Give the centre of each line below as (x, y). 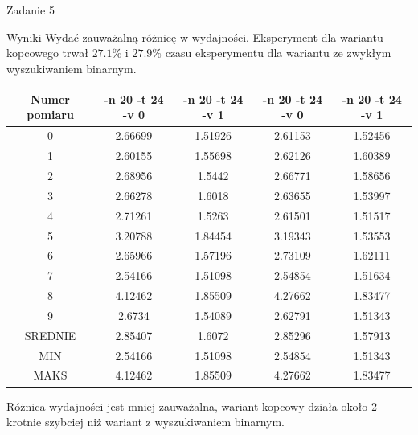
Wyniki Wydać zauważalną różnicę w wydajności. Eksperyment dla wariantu (195, 37)
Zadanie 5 (31, 10)
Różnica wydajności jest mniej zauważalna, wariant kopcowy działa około (187, 406)
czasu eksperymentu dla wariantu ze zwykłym (278, 53)
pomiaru (50, 115)
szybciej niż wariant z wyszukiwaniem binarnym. (164, 422)
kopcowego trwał (47, 53)
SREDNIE (50, 335)
